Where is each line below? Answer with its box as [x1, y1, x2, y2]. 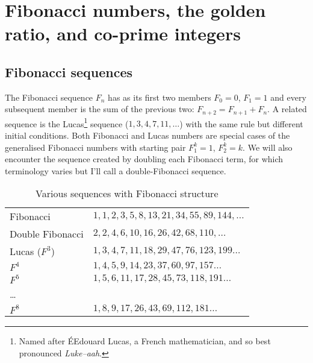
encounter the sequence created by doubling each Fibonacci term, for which [5, 153, 284, 165]
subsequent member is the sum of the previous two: [5, 103, 194, 115]
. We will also [243, 140, 293, 153]
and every [270, 90, 306, 103]
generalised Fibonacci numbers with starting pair [5, 140, 186, 153]
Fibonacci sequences [5, 62, 133, 81]
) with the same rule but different [179, 117, 303, 130]
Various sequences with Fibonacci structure [36, 186, 218, 201]
